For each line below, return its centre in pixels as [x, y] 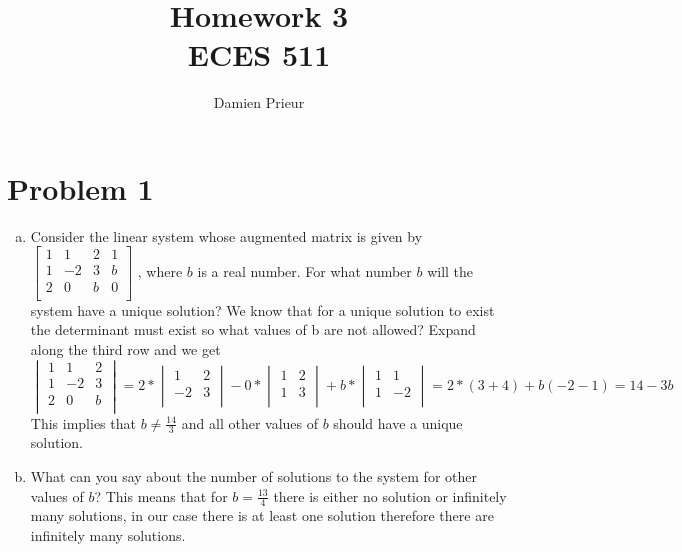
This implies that [83, 422]
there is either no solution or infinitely [390, 495]
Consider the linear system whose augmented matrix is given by [226, 235]
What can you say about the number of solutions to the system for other [253, 476]
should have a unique [398, 422]
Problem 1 [80, 187]
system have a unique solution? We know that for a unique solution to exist [262, 309]
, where [160, 271]
